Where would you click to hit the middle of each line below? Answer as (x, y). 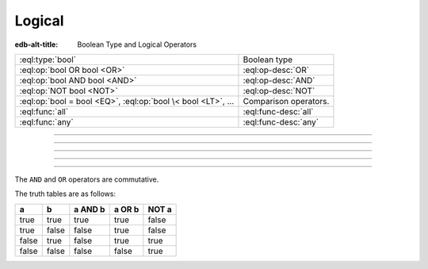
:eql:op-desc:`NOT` (279, 90)
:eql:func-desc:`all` (278, 111)
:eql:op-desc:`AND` (279, 80)
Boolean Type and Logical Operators (137, 44)
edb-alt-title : (36, 44)
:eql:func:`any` (47, 121)
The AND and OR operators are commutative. (87, 179)
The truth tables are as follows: (65, 194)
